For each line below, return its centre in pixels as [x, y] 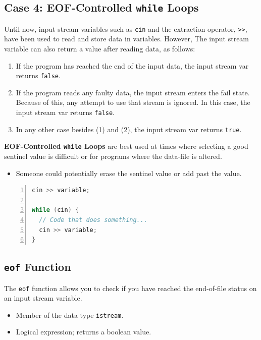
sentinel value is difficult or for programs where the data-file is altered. [113, 156]
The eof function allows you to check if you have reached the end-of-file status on [130, 288]
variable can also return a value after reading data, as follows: [100, 49]
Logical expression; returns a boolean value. [84, 332]
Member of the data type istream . [70, 315]
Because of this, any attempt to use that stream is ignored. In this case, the [133, 102]
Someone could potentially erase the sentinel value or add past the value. [129, 173]
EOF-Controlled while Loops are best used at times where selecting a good [126, 146]
